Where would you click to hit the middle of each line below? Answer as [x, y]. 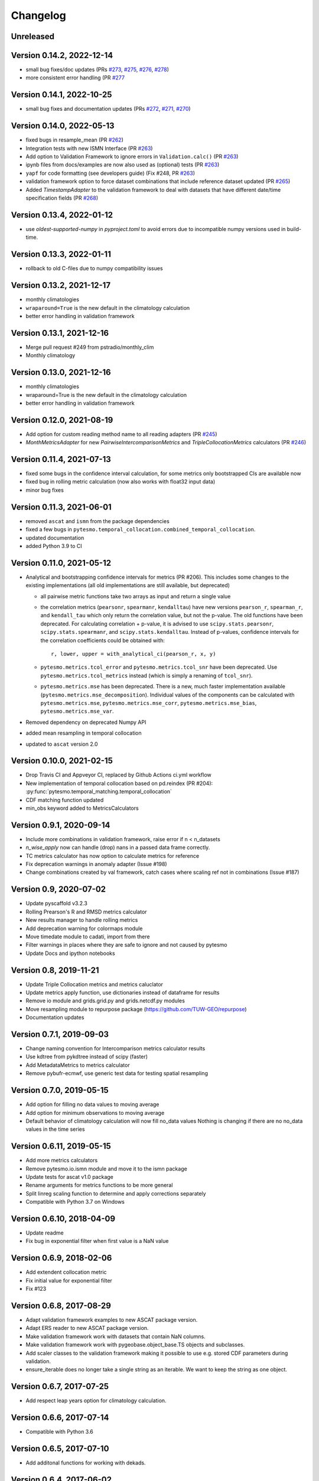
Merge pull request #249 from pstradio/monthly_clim [90, 347]
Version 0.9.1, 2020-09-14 [61, 825]
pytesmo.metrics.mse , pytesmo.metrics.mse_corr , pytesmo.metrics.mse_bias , [149, 703]
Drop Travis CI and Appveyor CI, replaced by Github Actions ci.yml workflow [119, 775]
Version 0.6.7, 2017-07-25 [60, 1387]
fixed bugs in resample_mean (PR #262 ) [74, 140]
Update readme [45, 1233]
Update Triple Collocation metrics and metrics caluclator [95, 984]
